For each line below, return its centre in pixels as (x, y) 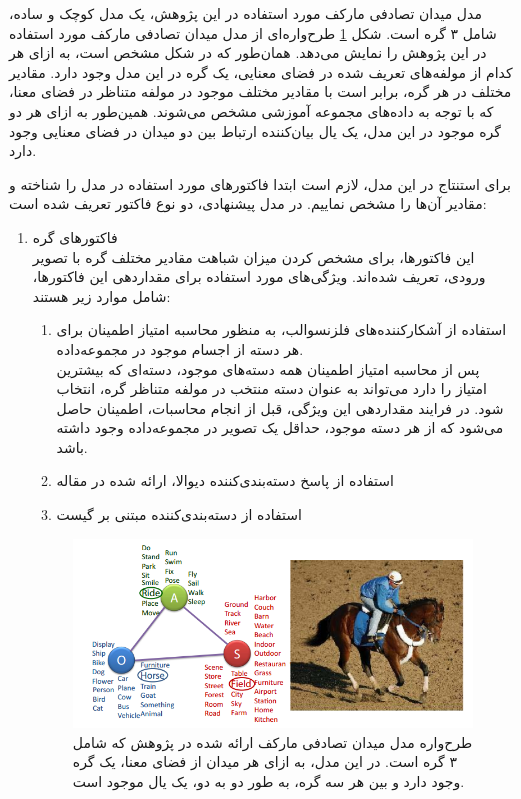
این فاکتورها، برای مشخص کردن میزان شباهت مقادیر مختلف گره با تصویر (253, 256)
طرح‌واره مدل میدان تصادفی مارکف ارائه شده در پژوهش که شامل (272, 741)
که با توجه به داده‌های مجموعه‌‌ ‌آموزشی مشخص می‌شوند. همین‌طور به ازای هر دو (251, 110)
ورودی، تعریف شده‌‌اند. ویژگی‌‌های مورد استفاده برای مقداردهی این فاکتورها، (259, 276)
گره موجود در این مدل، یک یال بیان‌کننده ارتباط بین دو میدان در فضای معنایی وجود (255, 130)
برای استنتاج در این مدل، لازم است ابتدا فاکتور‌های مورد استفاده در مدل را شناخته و (260, 183)
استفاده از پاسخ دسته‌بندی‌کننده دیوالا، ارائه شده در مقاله (225, 480)
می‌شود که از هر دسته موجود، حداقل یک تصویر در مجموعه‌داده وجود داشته (280, 427)
